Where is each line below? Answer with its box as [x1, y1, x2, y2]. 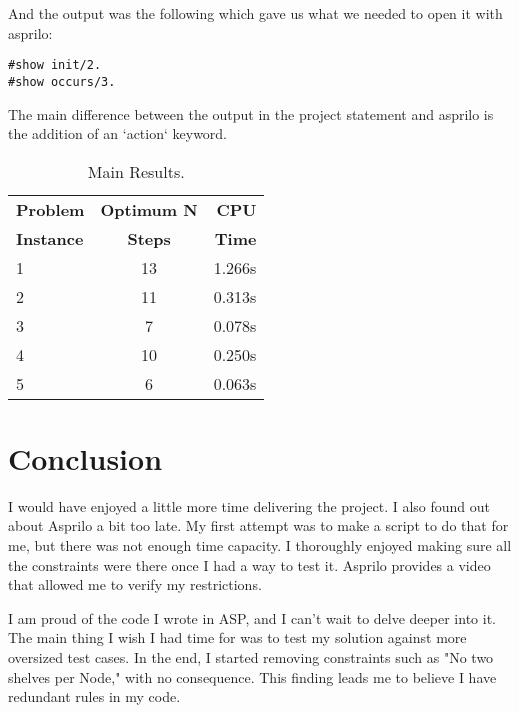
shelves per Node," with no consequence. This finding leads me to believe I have [8, 666, 497, 687]
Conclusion [8, 437, 163, 478]
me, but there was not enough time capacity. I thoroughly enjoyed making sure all [8, 535, 512, 555]
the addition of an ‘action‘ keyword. [8, 123, 228, 144]
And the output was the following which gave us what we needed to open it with [8, 3, 503, 23]
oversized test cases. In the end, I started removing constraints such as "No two [8, 646, 494, 667]
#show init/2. [8, 58, 102, 73]
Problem [16, 197, 85, 221]
